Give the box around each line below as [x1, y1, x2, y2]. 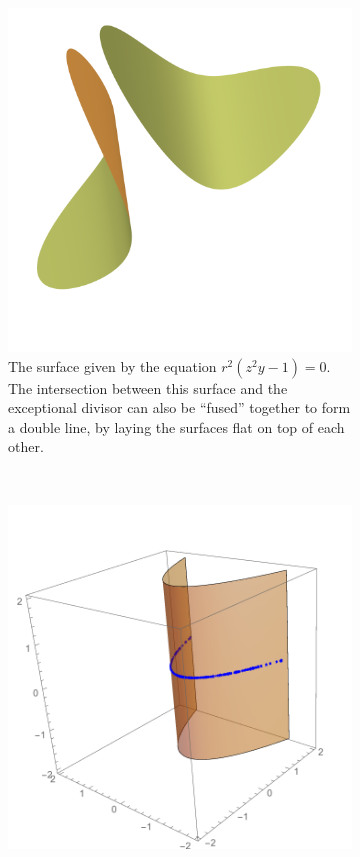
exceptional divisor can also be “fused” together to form [8, 397, 351, 418]
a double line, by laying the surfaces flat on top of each [8, 416, 345, 437]
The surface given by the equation [8, 355, 217, 376]
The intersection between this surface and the [8, 377, 288, 398]
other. [8, 436, 44, 457]
